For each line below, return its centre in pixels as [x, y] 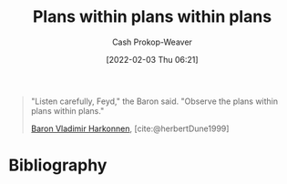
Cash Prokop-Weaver [152, 42]
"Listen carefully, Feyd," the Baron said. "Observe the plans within [154, 101]
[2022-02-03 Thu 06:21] [152, 59]
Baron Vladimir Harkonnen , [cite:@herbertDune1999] [130, 128]
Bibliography [58, 165]
